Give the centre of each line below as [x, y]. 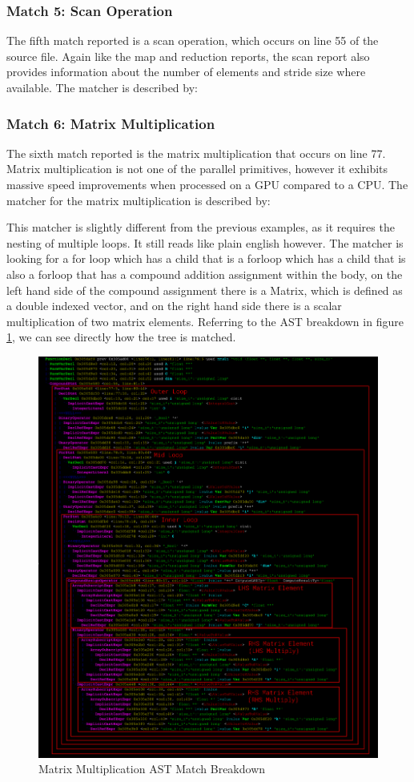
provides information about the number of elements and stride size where [186, 72]
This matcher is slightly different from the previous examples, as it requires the [201, 227]
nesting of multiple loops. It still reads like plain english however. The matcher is [205, 242]
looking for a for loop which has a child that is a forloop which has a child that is [206, 258]
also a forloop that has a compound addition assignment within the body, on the [205, 274]
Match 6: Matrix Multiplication [111, 123]
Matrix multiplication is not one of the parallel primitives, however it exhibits [197, 169]
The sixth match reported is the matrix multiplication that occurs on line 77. [196, 153]
